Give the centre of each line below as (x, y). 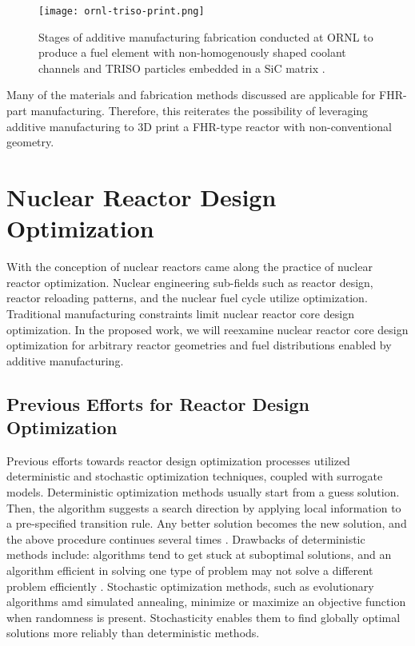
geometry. (30, 142)
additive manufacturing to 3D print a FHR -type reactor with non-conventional (199, 126)
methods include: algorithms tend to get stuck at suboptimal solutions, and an (199, 554)
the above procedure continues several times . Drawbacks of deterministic (186, 538)
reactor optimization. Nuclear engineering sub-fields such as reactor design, (190, 282)
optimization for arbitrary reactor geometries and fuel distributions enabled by (199, 345)
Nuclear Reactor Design (142, 197)
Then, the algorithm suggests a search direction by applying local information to (204, 507)
